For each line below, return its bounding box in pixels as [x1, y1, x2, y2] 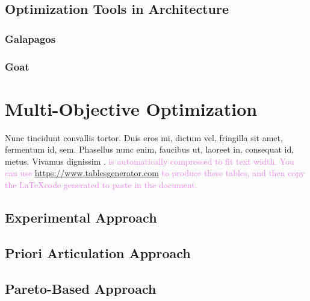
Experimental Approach [5, 208, 157, 226]
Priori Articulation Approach [5, 243, 191, 262]
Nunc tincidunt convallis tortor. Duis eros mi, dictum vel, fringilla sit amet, [5, 131, 283, 144]
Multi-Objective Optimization [5, 96, 258, 121]
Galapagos [5, 31, 56, 46]
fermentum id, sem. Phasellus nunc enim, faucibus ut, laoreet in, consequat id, [5, 143, 294, 156]
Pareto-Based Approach [5, 279, 157, 297]
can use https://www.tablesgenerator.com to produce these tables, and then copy [5, 166, 305, 179]
